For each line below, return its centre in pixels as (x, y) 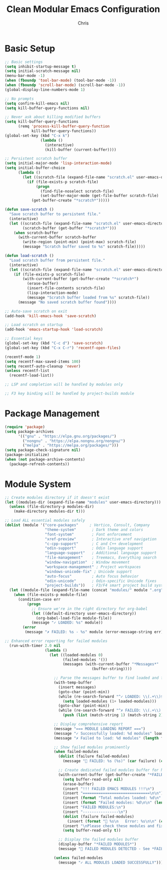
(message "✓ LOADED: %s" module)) (67, 623)
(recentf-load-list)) (32, 375)
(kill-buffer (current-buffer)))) (81, 149)
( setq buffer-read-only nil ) (93, 779)
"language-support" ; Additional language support (100, 553)
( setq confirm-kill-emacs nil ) (37, 103)
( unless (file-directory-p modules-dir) (52, 507)
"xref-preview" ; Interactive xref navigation (100, 539)
